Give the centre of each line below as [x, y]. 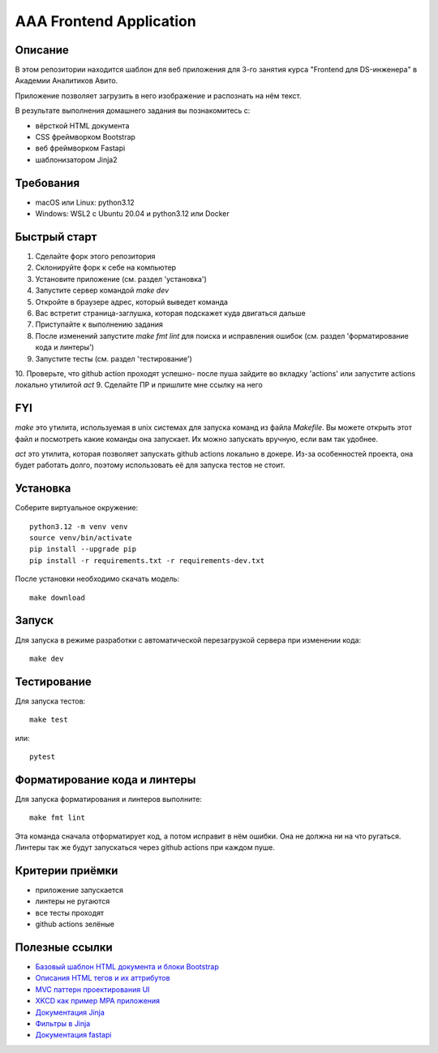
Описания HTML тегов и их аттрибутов [103, 978]
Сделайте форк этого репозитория [95, 256]
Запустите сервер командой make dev [102, 290]
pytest [43, 757]
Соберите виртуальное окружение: [77, 508]
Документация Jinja [70, 1012]
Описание [42, 50]
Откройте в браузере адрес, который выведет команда [132, 301]
